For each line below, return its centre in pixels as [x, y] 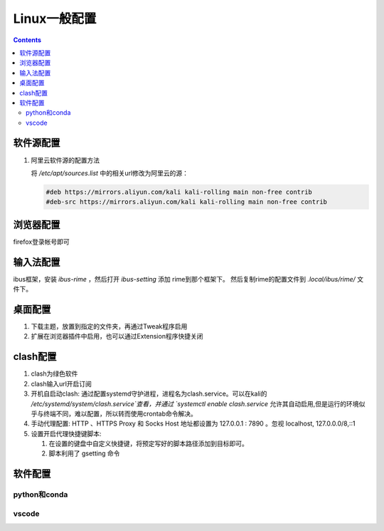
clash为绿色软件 [54, 373]
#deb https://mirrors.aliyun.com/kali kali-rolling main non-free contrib [179, 192]
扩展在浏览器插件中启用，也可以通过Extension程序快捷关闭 [117, 336]
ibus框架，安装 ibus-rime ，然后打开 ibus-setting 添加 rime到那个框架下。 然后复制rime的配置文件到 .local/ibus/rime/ [184, 279]
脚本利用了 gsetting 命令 [84, 453]
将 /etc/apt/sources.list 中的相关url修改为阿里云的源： [110, 173]
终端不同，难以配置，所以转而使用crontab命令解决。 [120, 413]
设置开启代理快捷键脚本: [66, 433]
